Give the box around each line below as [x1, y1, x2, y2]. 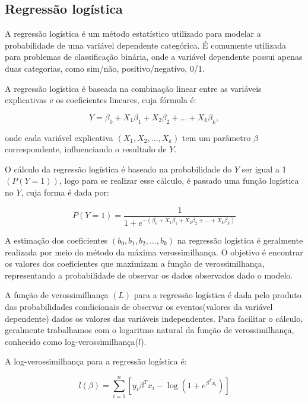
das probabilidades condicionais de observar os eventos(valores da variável [5, 300, 273, 312]
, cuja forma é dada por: [21, 185, 109, 198]
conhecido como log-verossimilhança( [5, 335, 138, 347]
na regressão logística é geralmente [177, 234, 303, 246]
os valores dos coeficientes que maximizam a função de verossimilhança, [5, 257, 265, 270]
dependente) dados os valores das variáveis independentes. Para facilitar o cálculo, [5, 312, 303, 324]
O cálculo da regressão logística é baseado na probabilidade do [5, 162, 232, 175]
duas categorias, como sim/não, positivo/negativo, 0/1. [5, 62, 205, 74]
